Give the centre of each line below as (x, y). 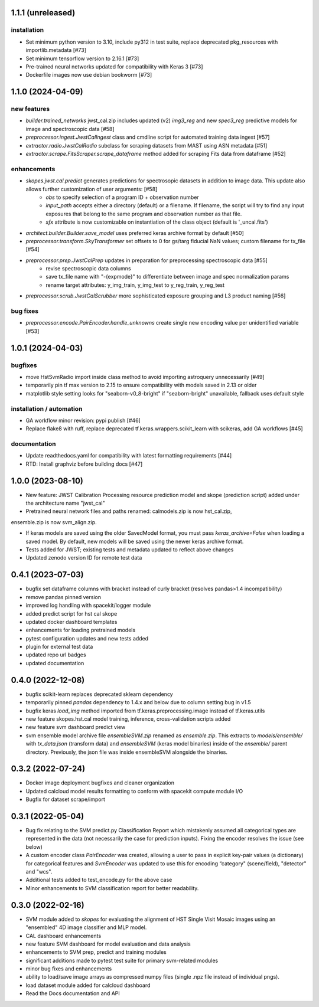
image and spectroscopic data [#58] (70, 129)
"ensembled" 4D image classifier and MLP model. (86, 927)
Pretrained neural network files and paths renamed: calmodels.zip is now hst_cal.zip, (129, 511)
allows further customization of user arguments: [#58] (92, 189)
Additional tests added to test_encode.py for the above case (99, 880)
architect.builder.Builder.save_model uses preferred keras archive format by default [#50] (135, 233)
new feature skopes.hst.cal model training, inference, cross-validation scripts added (128, 719)
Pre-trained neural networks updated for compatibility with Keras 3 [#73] (114, 66)
